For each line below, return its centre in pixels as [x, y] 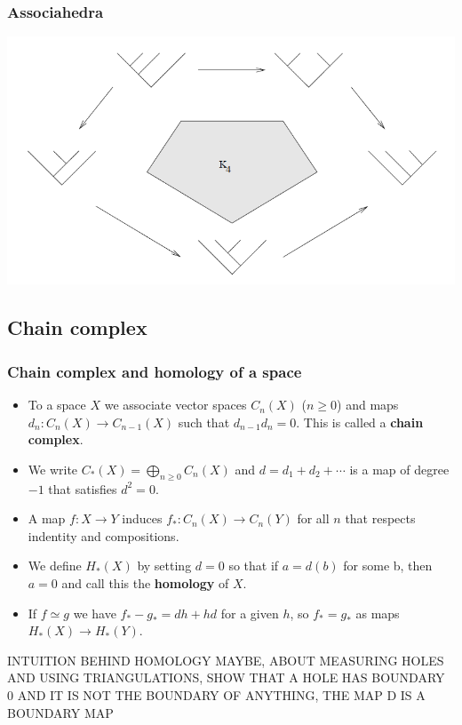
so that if [254, 566]
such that [204, 422]
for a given [250, 613]
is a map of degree [399, 469]
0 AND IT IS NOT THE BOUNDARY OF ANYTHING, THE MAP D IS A [216, 694]
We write [53, 469]
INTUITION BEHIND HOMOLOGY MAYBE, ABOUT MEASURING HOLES [226, 660]
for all [313, 518]
